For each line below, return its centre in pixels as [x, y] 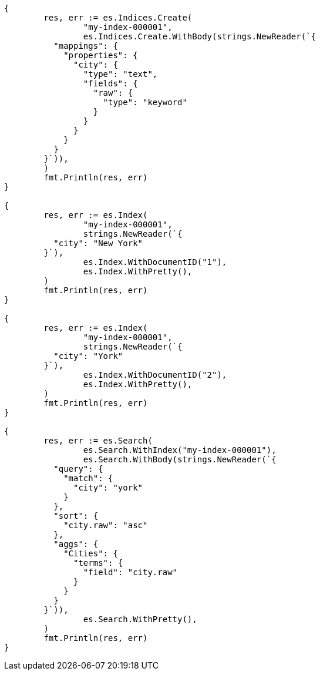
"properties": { [101, 55]
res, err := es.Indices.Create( [118, 18]
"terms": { [98, 563]
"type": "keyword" [145, 102]
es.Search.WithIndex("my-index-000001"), [180, 450]
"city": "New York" [98, 243]
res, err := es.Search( [98, 441]
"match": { [88, 478]
